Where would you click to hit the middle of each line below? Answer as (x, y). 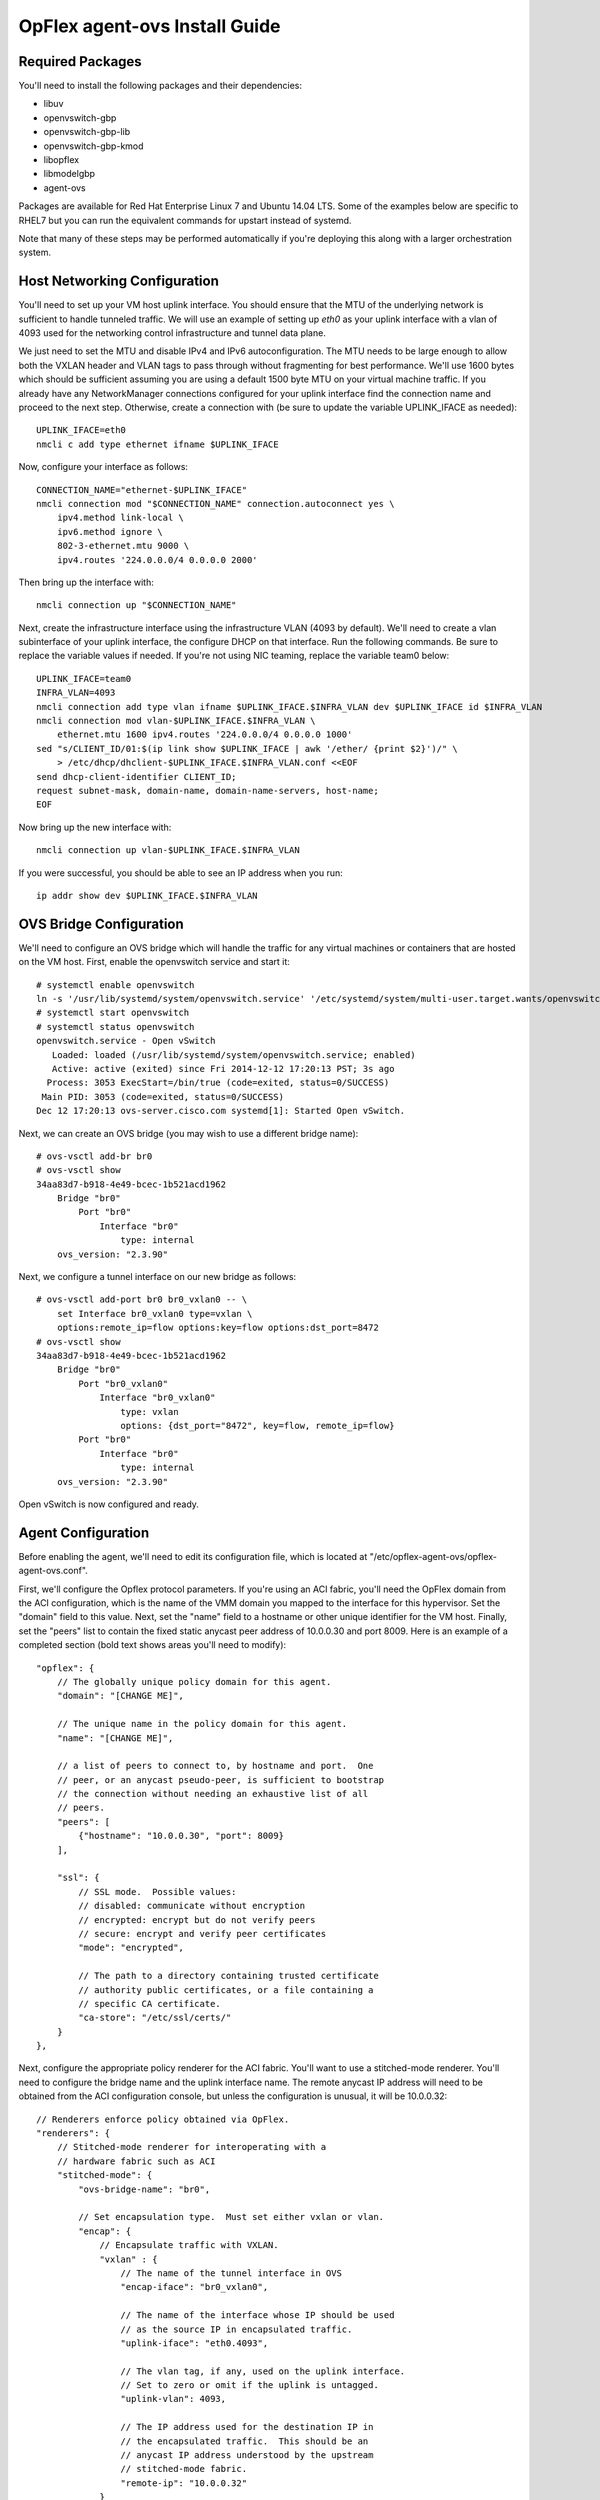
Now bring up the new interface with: (95, 827)
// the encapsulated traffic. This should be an (244, 2441)
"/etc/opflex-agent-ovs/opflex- (433, 1556)
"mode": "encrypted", (131, 1948)
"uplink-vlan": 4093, (173, 2399)
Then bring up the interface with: (86, 582)
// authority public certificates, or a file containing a (226, 1989)
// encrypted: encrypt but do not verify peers (197, 1919)
